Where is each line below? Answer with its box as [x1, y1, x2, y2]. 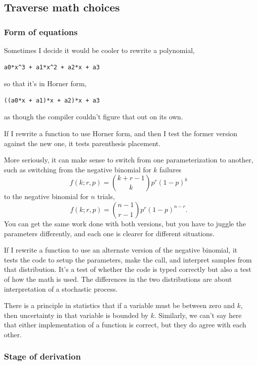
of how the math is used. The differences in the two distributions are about [4, 273, 232, 284]
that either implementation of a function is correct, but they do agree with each [4, 319, 247, 330]
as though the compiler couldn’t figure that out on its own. [4, 111, 183, 122]
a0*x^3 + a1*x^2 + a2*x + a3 [4, 63, 100, 71]
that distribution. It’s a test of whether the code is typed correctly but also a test [4, 264, 252, 274]
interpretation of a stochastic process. [4, 283, 118, 294]
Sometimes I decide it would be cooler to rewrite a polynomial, [4, 45, 195, 55]
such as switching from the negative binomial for [4, 164, 152, 174]
